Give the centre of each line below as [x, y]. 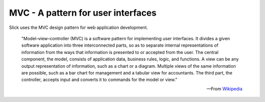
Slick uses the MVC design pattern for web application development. [79, 27]
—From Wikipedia [224, 89]
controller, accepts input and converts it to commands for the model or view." [99, 80]
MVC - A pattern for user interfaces [83, 13]
